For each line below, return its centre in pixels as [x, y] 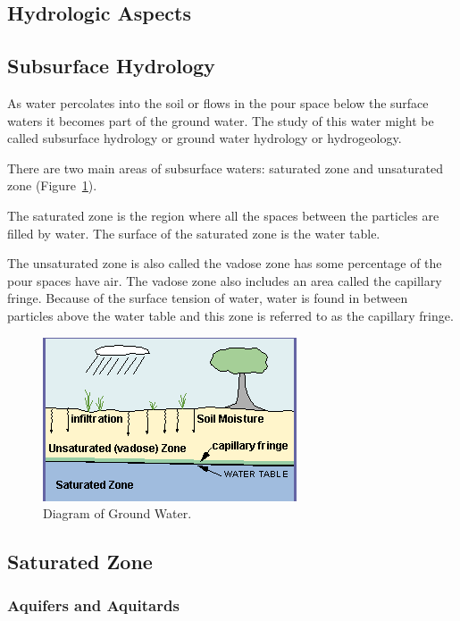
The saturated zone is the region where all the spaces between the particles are [223, 215]
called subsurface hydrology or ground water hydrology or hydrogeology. [205, 138]
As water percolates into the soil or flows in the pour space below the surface [218, 102]
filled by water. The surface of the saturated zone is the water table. [194, 233]
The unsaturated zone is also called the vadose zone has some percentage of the [225, 263]
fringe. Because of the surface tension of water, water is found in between [208, 298]
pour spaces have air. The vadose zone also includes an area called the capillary [225, 280]
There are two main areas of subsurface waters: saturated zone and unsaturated [225, 168]
